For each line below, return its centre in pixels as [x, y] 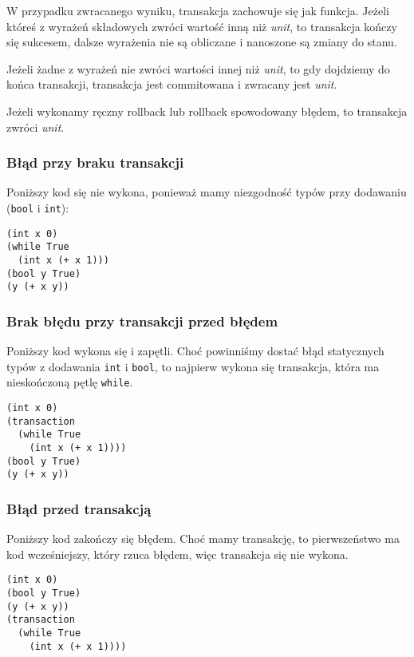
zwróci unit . [35, 127]
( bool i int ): [38, 207]
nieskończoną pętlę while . [70, 382]
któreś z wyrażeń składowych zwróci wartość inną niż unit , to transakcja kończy [202, 26]
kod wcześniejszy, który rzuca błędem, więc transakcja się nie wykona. [177, 554]
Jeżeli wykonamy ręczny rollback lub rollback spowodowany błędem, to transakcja [207, 111]
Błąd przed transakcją [79, 508]
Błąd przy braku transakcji [95, 162]
